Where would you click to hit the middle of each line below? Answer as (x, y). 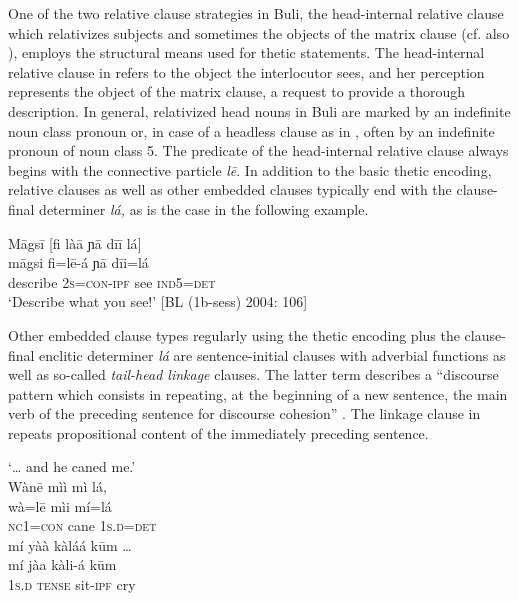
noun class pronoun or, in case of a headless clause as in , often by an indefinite (251, 130)
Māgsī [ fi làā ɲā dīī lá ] (75, 242)
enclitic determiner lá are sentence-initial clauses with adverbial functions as (272, 354)
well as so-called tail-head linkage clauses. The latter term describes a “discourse (253, 374)
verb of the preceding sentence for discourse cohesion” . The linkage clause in (244, 413)
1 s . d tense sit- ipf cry (72, 584)
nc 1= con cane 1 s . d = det (82, 525)
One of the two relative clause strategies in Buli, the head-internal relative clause (256, 13)
